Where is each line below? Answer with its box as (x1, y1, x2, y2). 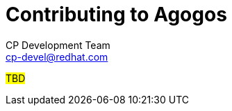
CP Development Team (6, 39, 110, 51)
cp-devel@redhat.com (6, 50, 108, 63)
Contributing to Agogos (6, 3, 227, 26)
